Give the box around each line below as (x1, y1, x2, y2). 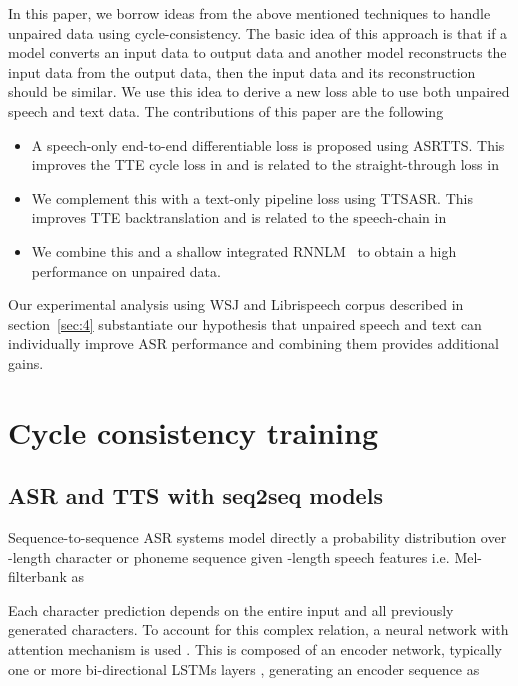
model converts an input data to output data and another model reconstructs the (8, 42, 507, 63)
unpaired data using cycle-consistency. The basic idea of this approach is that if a (8, 22, 508, 43)
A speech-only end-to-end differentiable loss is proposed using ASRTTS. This (31, 134, 505, 155)
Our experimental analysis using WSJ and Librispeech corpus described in (8, 294, 464, 315)
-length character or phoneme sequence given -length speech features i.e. (8, 546, 450, 567)
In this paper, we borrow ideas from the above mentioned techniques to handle (8, 3, 491, 23)
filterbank (8, 566, 67, 587)
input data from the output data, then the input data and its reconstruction (8, 61, 476, 82)
